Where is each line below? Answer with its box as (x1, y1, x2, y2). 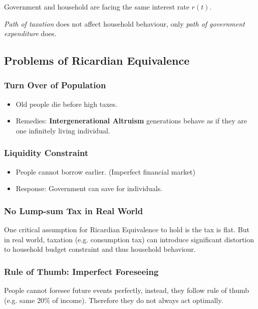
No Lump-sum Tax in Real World (4, 204, 143, 217)
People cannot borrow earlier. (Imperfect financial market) (16, 166, 196, 177)
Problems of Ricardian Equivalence (4, 53, 190, 68)
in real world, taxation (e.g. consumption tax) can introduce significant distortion (4, 234, 254, 244)
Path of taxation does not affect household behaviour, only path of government (4, 18, 245, 29)
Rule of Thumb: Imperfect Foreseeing (4, 265, 159, 277)
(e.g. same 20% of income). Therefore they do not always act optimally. (4, 294, 223, 305)
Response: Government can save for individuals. (16, 183, 163, 194)
